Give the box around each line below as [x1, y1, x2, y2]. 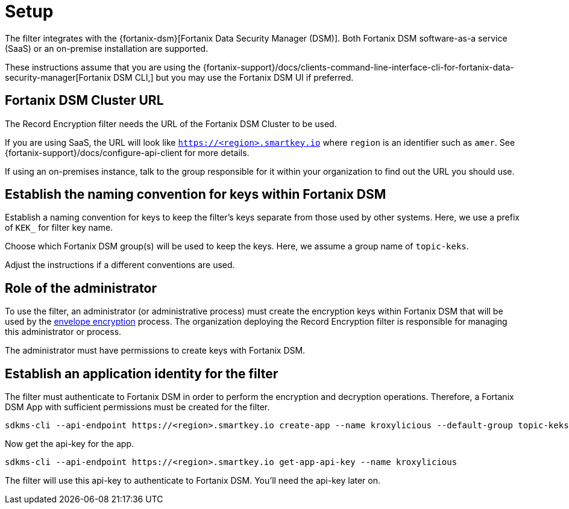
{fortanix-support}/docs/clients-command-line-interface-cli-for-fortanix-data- [203, 61, 514, 72]
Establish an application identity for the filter [5, 366, 278, 381]
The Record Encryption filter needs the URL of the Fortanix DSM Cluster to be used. [5, 118, 337, 129]
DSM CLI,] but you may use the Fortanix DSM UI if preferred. [113, 72, 354, 83]
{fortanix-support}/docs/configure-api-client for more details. [5, 147, 250, 158]
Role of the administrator [5, 280, 157, 296]
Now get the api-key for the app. [5, 439, 134, 449]
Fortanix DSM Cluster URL [5, 93, 164, 108]
